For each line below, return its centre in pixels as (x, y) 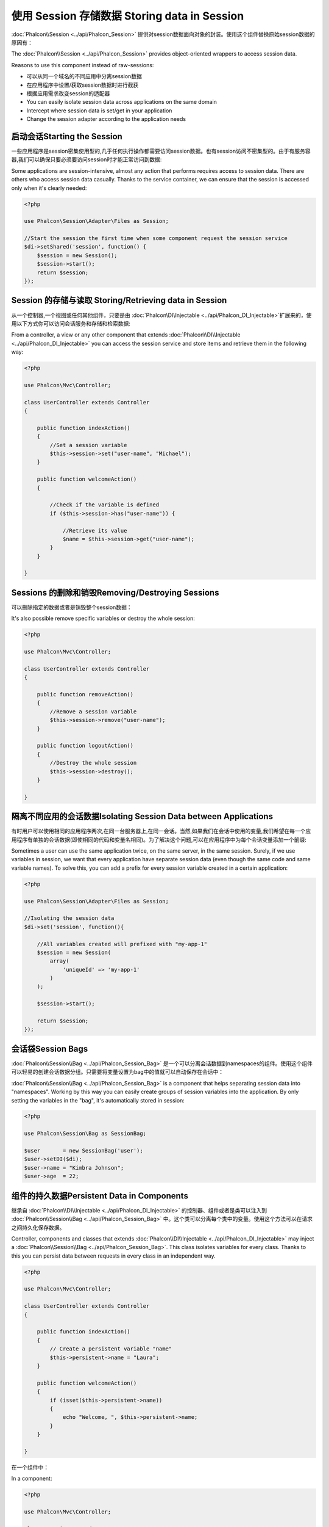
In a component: (32, 1479)
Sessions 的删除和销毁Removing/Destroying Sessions (115, 592)
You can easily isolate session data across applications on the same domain (122, 102)
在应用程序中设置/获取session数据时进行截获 (83, 85)
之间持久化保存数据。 (38, 1227)
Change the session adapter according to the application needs (106, 119)
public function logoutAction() (85, 746)
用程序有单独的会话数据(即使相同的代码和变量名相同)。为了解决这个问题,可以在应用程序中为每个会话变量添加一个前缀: (159, 839)
